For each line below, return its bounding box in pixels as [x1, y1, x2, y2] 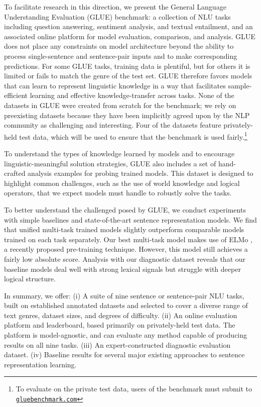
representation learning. [4, 359, 77, 369]
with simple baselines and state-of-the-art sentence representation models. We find [4, 214, 257, 225]
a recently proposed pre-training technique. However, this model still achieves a [4, 244, 248, 254]
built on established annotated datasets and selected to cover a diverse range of [4, 300, 248, 311]
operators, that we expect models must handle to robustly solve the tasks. [4, 187, 232, 198]
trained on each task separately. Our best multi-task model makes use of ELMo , [4, 234, 252, 244]
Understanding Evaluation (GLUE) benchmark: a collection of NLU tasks [4, 11, 231, 22]
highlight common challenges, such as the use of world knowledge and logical [4, 177, 240, 188]
